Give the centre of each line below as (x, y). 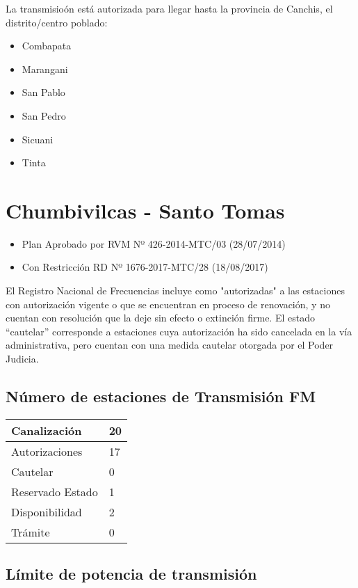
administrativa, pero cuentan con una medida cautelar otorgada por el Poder (170, 345)
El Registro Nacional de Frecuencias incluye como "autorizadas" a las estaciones (175, 291)
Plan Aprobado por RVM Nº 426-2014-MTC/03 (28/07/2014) (154, 243)
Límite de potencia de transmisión (131, 574)
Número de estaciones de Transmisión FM (161, 396)
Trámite (31, 532)
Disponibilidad (47, 511)
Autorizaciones (47, 451)
